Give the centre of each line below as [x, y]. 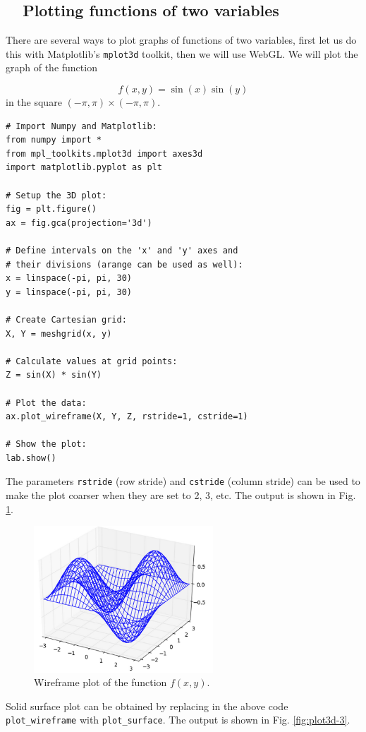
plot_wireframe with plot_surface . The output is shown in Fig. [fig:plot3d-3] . [178, 720]
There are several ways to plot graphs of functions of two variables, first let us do [181, 40]
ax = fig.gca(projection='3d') [79, 223]
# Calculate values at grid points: [92, 361]
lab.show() [31, 458]
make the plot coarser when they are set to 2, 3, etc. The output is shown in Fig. [181, 495]
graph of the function [51, 67]
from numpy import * [54, 140]
